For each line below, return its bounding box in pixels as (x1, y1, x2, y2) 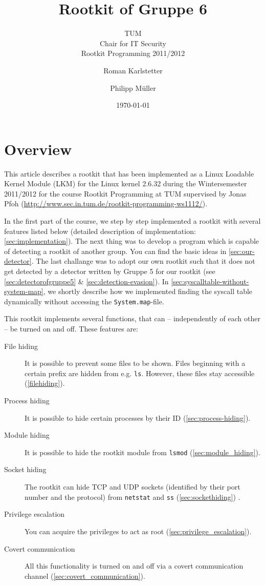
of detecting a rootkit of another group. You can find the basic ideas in (4, 245, 227, 256)
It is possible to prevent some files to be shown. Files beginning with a (25, 358, 246, 368)
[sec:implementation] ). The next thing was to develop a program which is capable (4, 236, 259, 246)
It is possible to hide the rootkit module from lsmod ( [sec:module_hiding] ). (25, 446, 260, 457)
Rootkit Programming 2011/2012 (81, 48, 185, 59)
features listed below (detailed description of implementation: (4, 225, 196, 236)
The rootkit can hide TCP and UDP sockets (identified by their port (25, 481, 240, 492)
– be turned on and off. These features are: (4, 323, 138, 334)
